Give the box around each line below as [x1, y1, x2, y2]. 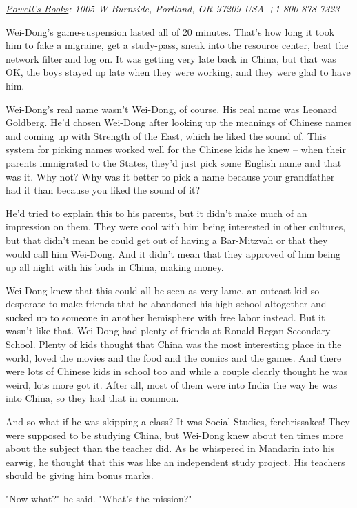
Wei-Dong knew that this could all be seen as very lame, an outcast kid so [6, 283, 320, 297]
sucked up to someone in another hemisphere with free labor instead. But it [6, 309, 325, 324]
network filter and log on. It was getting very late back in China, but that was [6, 51, 336, 65]
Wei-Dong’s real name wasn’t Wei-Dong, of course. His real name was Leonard [6, 101, 337, 116]
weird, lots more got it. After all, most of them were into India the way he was [6, 377, 338, 392]
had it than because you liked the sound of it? [6, 183, 201, 197]
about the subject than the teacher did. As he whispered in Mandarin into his [6, 441, 335, 456]
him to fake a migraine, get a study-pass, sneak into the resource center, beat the [6, 38, 349, 52]
